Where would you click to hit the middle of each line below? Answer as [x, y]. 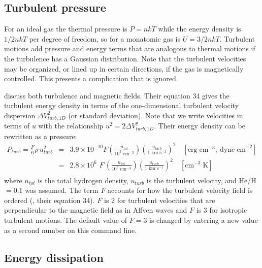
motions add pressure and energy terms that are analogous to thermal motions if [130, 48]
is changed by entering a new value [204, 220]
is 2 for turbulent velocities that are [159, 200]
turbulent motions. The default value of [66, 220]
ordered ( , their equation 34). [50, 200]
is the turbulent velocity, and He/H [201, 180]
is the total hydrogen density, [83, 180]
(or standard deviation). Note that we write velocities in [156, 115]
